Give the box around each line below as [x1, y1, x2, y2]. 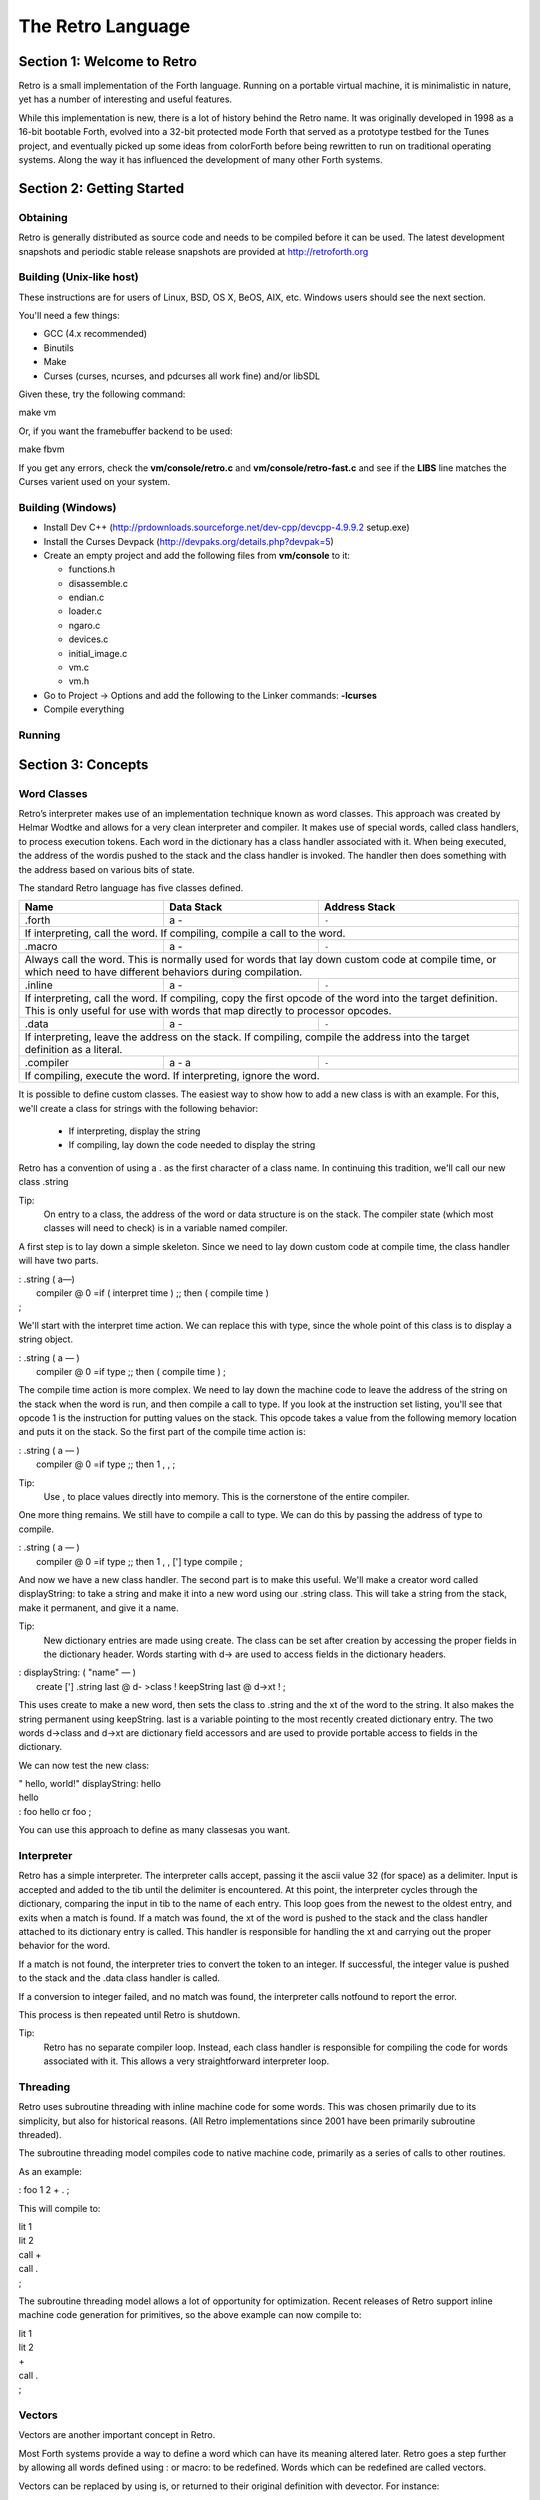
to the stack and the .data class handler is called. [18, 1972, 220, 1984]
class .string [18, 1176, 69, 1188]
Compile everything [43, 703, 125, 715]
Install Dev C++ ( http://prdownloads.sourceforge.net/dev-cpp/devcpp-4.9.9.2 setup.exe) [43, 521, 410, 534]
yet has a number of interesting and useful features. [18, 93, 233, 105]
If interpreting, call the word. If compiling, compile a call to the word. [24, 926, 346, 940]
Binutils [43, 341, 74, 354]
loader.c [68, 605, 102, 617]
